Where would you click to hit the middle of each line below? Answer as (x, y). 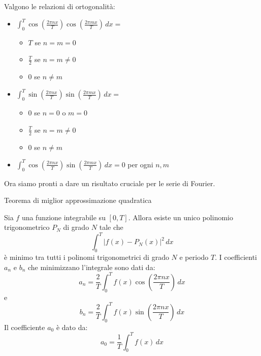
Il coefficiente (25, 327)
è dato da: (72, 327)
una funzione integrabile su (63, 217)
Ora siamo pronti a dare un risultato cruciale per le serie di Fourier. (110, 183)
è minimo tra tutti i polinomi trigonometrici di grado (87, 257)
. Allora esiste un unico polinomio (181, 217)
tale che (111, 227)
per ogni (140, 164)
